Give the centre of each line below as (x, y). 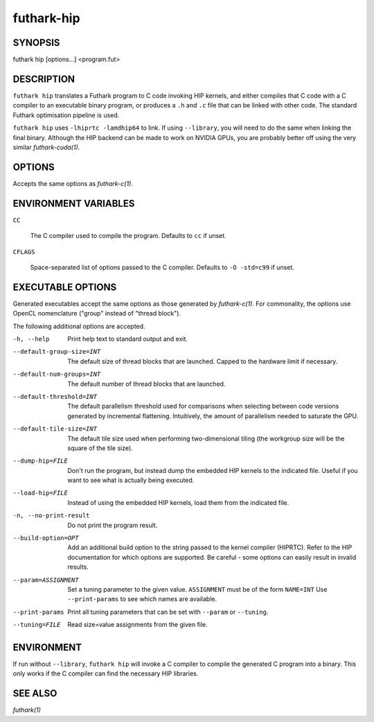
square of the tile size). (100, 448)
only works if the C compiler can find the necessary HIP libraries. (106, 673)
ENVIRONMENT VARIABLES (74, 204)
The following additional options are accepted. (79, 326)
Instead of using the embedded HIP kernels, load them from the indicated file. (178, 502)
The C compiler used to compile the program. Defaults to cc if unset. (128, 236)
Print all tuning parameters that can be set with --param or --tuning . (168, 612)
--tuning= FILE (37, 625)
